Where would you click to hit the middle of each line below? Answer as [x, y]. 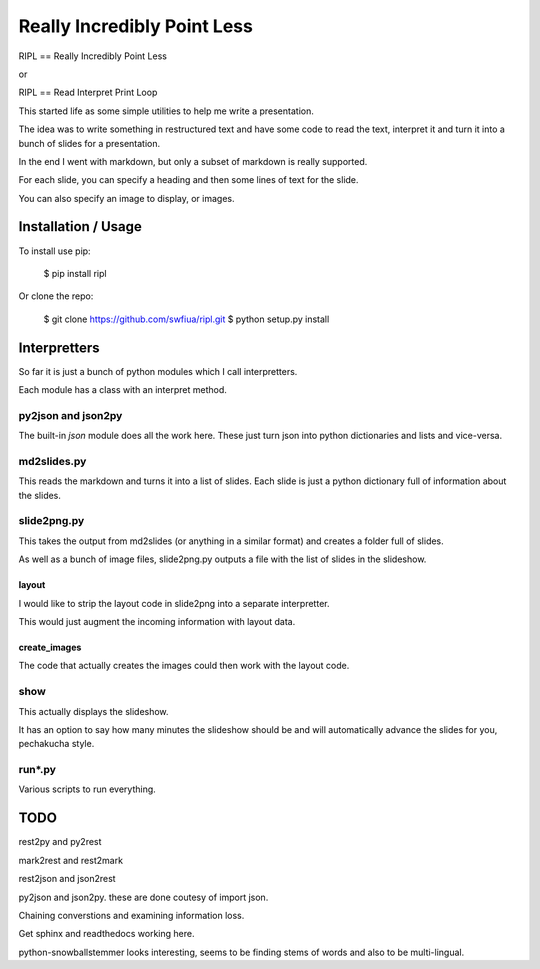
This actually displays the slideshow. [93, 711]
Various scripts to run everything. [87, 789]
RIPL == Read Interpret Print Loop [88, 92]
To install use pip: [54, 251]
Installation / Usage [80, 226]
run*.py [37, 770]
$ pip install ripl [75, 273]
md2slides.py [52, 461]
